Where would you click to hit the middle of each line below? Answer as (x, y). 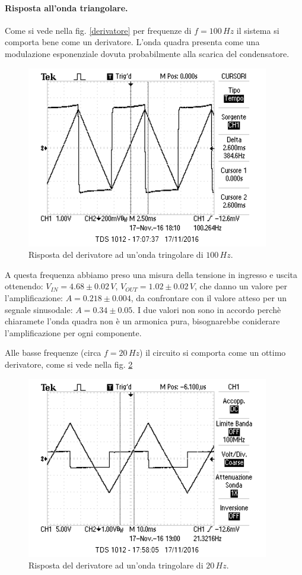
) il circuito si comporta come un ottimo (213, 353)
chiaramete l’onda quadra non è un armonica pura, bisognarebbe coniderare (142, 321)
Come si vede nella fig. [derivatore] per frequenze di (98, 30)
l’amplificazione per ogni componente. (73, 332)
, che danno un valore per (241, 286)
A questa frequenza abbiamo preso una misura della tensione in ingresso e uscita (151, 274)
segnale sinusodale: (39, 309)
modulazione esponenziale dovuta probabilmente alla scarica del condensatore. (147, 53)
